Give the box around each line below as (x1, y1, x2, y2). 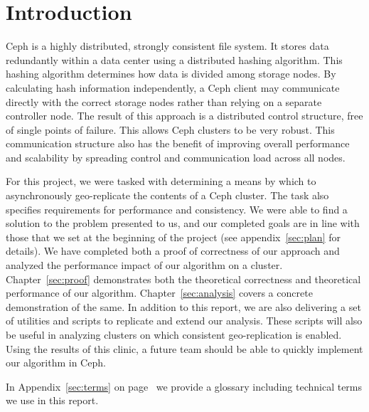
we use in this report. (6, 393, 99, 408)
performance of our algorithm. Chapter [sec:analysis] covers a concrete (6, 285, 313, 300)
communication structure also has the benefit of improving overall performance (6, 136, 350, 151)
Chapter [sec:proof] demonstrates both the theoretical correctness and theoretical (6, 271, 361, 286)
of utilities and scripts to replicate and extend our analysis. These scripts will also (6, 313, 363, 328)
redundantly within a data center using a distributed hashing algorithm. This (6, 52, 343, 67)
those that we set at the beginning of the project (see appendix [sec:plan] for (6, 229, 341, 244)
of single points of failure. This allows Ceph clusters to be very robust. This (6, 122, 335, 137)
